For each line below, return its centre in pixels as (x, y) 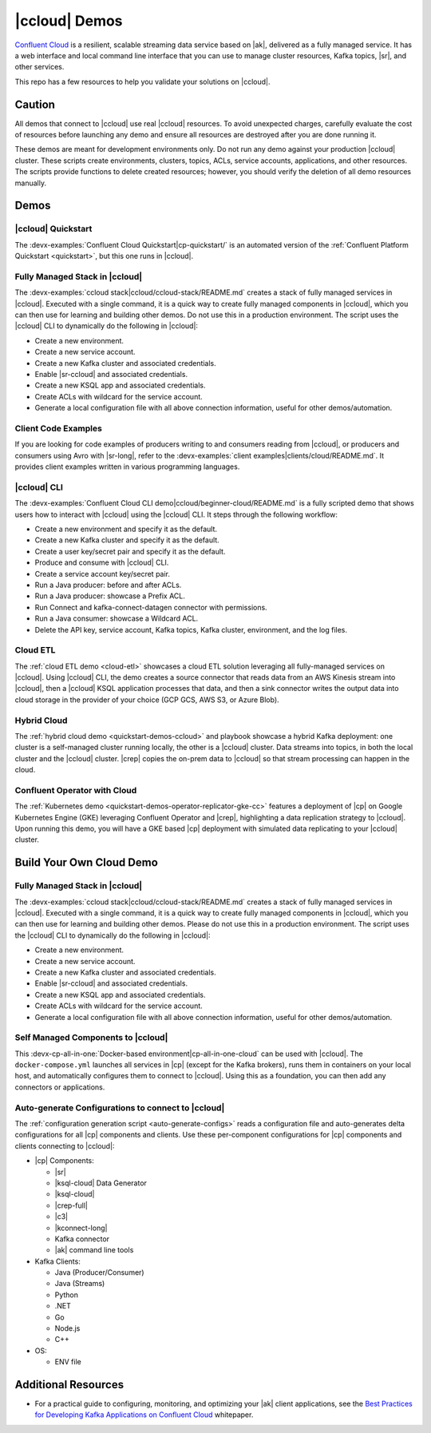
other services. (40, 67)
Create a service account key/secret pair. (103, 574)
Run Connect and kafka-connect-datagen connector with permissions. (151, 607)
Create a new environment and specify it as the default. (126, 529)
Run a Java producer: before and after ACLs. (108, 585)
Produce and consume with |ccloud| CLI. (102, 562)
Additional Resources (69, 1385)
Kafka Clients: (58, 1261)
